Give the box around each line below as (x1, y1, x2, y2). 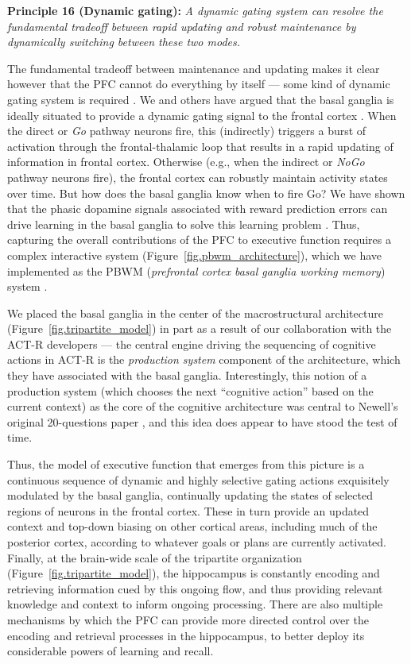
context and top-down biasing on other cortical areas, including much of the (7, 518, 378, 535)
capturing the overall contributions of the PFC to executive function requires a (7, 231, 391, 248)
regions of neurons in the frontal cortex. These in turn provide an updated (7, 502, 370, 519)
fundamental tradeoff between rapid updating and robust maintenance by (7, 17, 356, 34)
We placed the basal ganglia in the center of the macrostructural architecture (7, 304, 383, 321)
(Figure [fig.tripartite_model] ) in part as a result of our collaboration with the (7, 320, 392, 337)
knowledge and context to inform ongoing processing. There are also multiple (7, 596, 383, 612)
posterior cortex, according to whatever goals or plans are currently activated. (7, 534, 386, 550)
